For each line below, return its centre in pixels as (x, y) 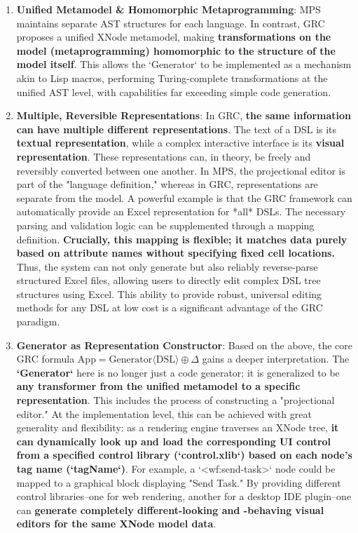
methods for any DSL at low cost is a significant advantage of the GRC (170, 308)
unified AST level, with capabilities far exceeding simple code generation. (174, 92)
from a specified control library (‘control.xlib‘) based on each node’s (184, 455)
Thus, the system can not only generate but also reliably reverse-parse (167, 266)
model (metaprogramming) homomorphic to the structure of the (176, 50)
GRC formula (46, 359)
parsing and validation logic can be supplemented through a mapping (165, 225)
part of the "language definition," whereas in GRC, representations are (167, 184)
